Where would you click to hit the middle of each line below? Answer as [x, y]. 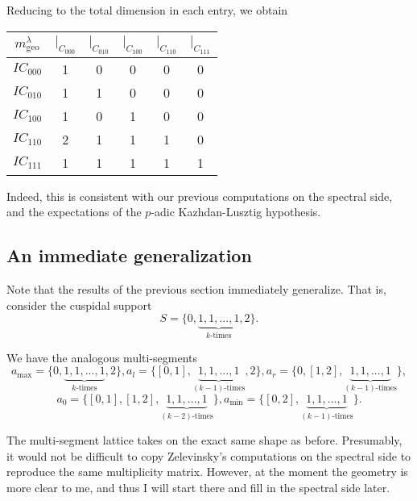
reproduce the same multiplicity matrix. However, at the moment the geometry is [207, 472]
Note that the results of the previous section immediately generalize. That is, [196, 288]
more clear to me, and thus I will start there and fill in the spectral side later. [198, 487]
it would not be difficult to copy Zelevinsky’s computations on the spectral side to [209, 455]
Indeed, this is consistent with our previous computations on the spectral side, [200, 196]
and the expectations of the [74, 212]
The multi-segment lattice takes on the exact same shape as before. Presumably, [204, 440]
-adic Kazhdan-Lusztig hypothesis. [236, 212]
